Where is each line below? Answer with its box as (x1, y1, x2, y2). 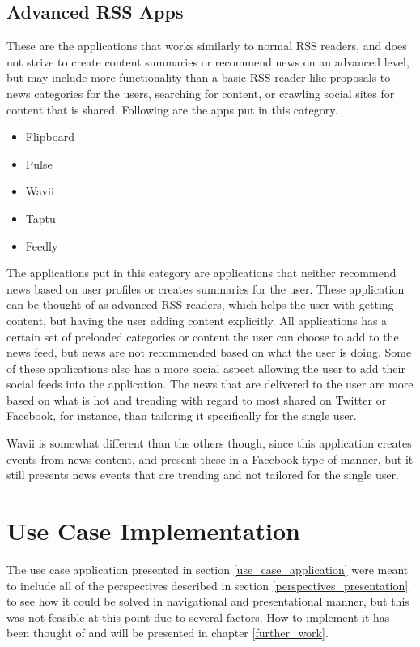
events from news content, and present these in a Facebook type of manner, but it (6, 450, 414, 467)
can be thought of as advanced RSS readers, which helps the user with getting (6, 296, 394, 313)
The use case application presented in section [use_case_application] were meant (6, 560, 409, 577)
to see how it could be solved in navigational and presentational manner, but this (6, 593, 409, 610)
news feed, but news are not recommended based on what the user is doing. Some (6, 344, 412, 361)
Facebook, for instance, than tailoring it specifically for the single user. (6, 407, 357, 424)
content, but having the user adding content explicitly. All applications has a (6, 311, 388, 328)
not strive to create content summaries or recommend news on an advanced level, (6, 53, 409, 70)
